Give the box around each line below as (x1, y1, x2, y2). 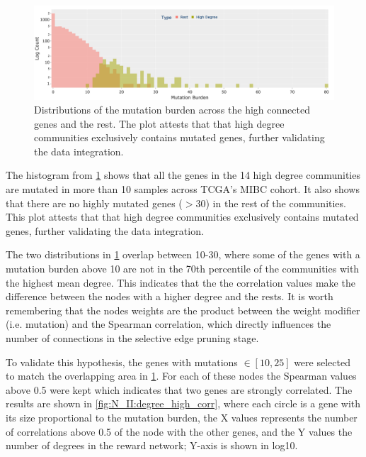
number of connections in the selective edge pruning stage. (6, 331, 259, 345)
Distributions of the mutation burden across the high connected (34, 102, 310, 117)
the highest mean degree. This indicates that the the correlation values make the (6, 275, 355, 290)
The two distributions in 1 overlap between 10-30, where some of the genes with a (6, 247, 360, 262)
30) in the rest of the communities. (195, 195, 346, 210)
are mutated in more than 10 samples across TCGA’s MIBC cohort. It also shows (6, 182, 360, 197)
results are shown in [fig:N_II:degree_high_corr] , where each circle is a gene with (6, 396, 361, 411)
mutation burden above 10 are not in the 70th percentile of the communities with (6, 261, 360, 276)
